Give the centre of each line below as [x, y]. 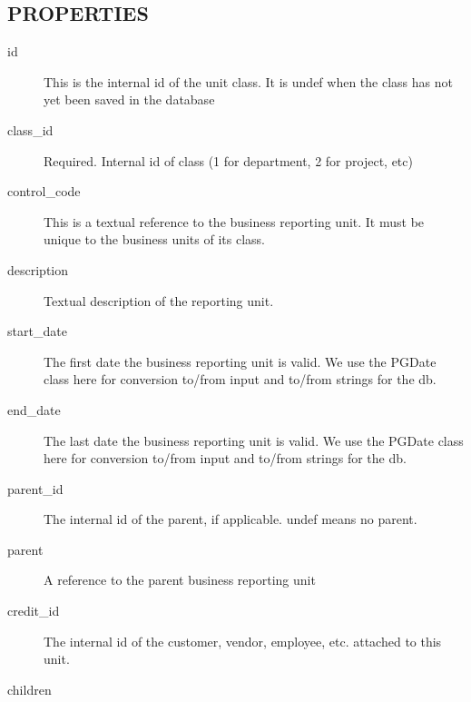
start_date [37, 331]
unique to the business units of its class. [154, 239]
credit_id [34, 611]
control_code [44, 191]
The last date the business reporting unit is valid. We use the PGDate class [254, 440]
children [29, 689]
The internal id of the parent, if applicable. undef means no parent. [231, 519]
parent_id [35, 488]
